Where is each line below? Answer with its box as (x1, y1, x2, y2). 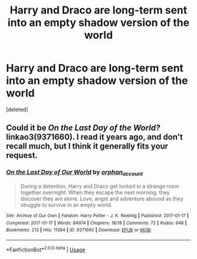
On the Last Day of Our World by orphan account (6, 168, 143, 177)
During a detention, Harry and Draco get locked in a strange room (20, 183, 179, 190)
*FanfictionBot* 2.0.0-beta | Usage (6, 245, 86, 253)
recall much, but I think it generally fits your (6, 142, 168, 152)
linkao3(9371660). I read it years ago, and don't (6, 132, 183, 142)
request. (6, 150, 38, 160)
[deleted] (6, 106, 28, 113)
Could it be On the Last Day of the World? (6, 123, 160, 133)
